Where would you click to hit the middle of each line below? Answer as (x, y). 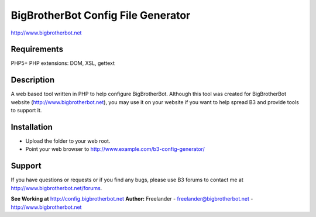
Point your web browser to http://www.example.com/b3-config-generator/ (115, 149)
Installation (32, 127)
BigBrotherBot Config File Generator (101, 15)
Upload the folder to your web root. (68, 141)
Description (33, 80)
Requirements (37, 49)
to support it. (26, 111)
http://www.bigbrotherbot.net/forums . (56, 188)
